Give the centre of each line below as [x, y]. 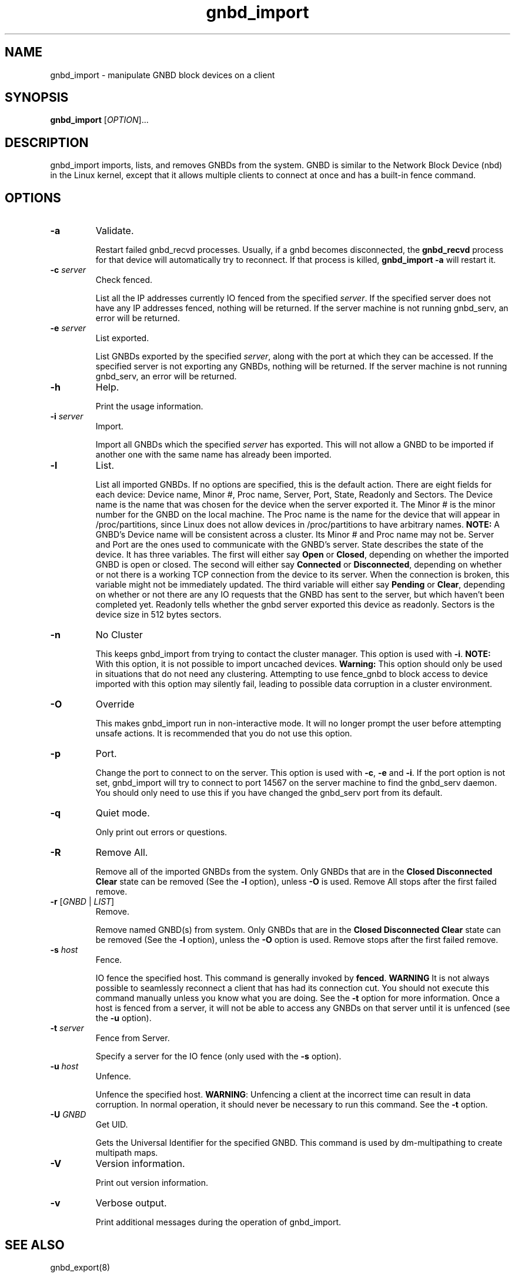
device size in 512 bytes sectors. [158, 615]
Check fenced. [124, 280]
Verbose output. [131, 1203]
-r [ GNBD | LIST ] [82, 902]
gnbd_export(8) [80, 1267]
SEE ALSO [35, 1245]
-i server [67, 416]
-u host [64, 1066]
